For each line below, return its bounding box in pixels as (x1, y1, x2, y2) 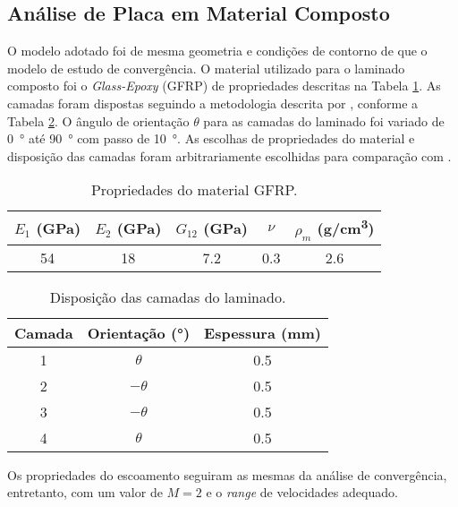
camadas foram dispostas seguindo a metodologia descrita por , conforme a (7, 93, 419, 112)
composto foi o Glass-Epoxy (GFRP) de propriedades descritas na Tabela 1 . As (7, 76, 441, 95)
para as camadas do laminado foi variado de (203, 111, 445, 130)
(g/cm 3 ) (317, 215, 375, 239)
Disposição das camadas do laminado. (49, 286, 286, 307)
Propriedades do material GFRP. (90, 179, 298, 201)
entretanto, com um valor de (7, 483, 163, 502)
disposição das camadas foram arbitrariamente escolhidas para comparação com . (7, 146, 452, 165)
